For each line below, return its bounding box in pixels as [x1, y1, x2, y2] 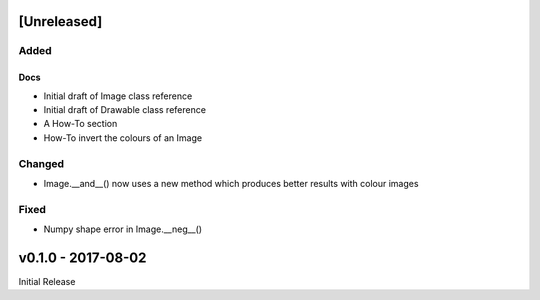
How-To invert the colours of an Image [43, 131, 203, 144]
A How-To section [43, 118, 118, 130]
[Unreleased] [18, 13, 103, 30]
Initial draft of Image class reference [43, 90, 193, 102]
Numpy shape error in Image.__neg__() [43, 223, 203, 235]
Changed [18, 156, 65, 170]
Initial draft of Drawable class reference [43, 103, 207, 115]
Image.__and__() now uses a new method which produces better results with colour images [43, 177, 419, 189]
